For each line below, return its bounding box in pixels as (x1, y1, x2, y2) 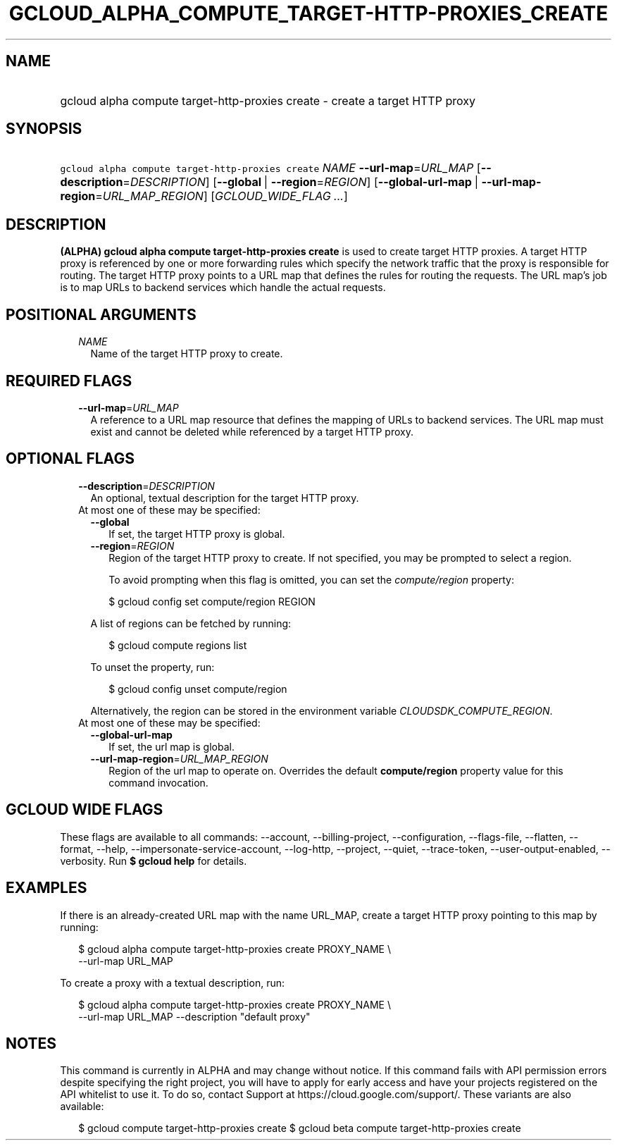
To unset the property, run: (90, 660, 215, 673)
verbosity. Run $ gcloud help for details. (60, 854, 247, 867)
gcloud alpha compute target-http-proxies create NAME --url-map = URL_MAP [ (60, 161, 481, 175)
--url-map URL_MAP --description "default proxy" (78, 1010, 311, 1023)
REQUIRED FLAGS (6, 371, 132, 390)
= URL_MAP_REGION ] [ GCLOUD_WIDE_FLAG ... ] (95, 189, 348, 204)
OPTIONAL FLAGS (6, 450, 135, 468)
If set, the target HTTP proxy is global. (108, 527, 285, 540)
